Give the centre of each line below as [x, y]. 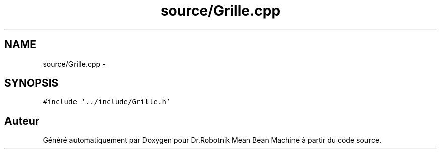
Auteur [22, 121]
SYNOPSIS [31, 83]
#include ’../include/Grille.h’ [107, 102]
